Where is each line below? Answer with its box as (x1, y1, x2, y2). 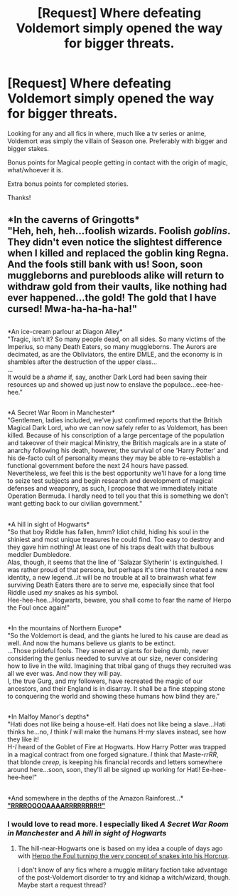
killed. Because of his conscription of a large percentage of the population (7, 431, 225, 439)
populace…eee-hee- (163, 380, 224, 389)
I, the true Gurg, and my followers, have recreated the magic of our (7, 677, 203, 685)
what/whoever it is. (7, 165, 63, 174)
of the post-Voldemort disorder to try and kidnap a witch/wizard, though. (17, 872, 231, 881)
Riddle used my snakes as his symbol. (7, 588, 119, 596)
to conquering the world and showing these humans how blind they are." (7, 692, 220, 700)
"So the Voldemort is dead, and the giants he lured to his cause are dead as (7, 631, 229, 640)
